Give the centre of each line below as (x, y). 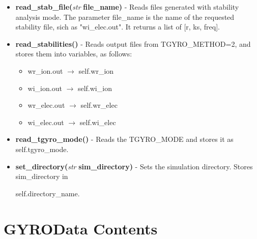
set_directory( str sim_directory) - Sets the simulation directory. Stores (134, 166)
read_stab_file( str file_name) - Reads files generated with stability (127, 7)
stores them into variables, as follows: (74, 54)
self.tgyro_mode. (42, 149)
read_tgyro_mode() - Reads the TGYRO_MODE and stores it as (124, 139)
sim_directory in (42, 176)
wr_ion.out (45, 70)
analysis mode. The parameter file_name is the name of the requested (125, 17)
